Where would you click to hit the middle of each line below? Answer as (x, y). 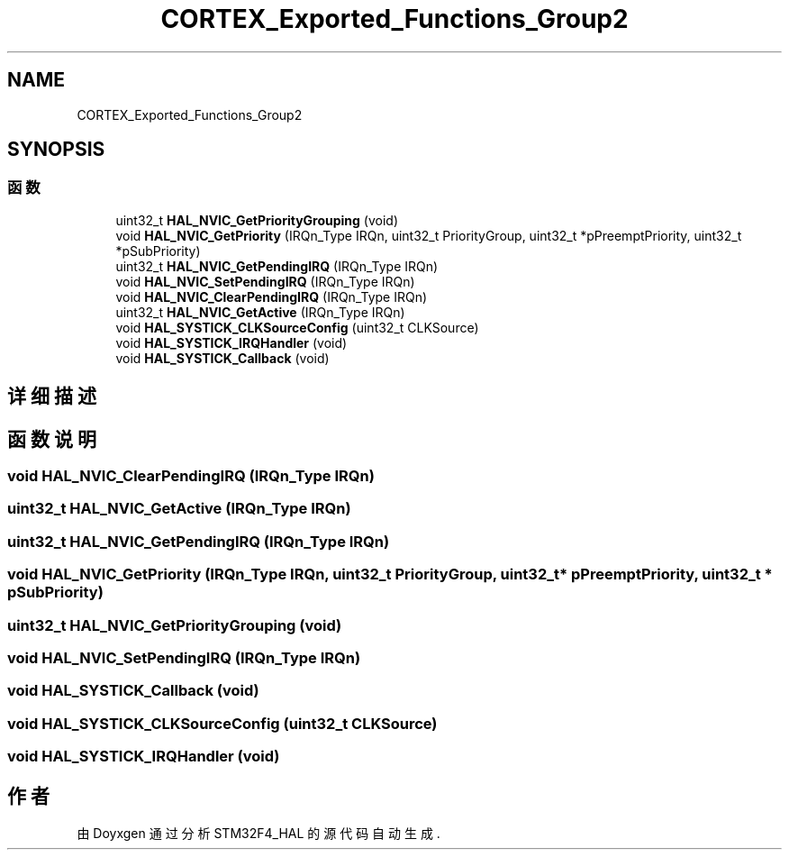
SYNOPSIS (56, 150)
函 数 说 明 (52, 439)
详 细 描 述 (52, 397)
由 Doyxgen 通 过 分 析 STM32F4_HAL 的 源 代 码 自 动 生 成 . (258, 833)
